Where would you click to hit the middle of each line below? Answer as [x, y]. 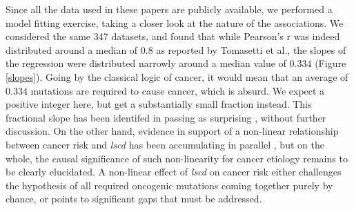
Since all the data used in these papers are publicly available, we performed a [169, 9]
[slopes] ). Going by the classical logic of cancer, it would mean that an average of [177, 76]
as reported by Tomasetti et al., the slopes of [251, 49]
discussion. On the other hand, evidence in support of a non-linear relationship [172, 131]
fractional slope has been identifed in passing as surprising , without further [166, 117]
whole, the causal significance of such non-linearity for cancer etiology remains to [177, 158]
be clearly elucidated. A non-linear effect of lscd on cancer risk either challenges [174, 172]
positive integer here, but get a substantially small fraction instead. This [159, 104]
